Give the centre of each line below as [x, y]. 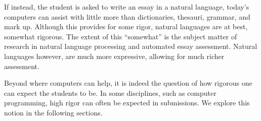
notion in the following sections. [53, 112]
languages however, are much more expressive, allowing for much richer [114, 56]
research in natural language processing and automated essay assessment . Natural [131, 46]
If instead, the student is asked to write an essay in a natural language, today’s [127, 7]
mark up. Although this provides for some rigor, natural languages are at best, [126, 26]
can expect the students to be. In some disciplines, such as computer [110, 93]
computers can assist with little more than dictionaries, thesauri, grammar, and [127, 16]
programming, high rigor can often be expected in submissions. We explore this [127, 103]
